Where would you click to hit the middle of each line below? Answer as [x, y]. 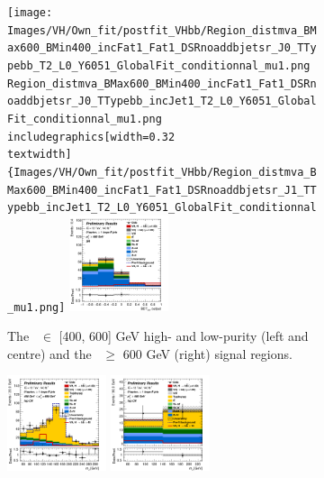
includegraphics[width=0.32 [91, 137]
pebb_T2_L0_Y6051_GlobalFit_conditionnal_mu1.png [159, 65]
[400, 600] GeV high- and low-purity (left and [184, 336]
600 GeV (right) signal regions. [207, 353]
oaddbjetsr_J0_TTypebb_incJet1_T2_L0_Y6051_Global [162, 101]
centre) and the [49, 353]
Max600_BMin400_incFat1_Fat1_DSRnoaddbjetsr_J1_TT [162, 190]
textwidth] [40, 155]
